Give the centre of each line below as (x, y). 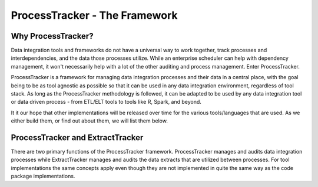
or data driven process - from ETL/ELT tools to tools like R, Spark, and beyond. (106, 102)
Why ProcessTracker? (52, 36)
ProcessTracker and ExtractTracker (77, 137)
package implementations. (43, 176)
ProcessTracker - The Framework (94, 15)
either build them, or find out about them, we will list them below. (89, 121)
